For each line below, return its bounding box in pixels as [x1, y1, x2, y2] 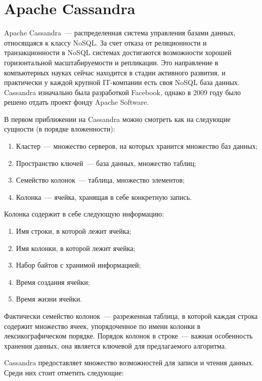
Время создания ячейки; [16, 276, 90, 287]
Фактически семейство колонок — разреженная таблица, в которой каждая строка [4, 311, 258, 321]
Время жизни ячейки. [16, 293, 82, 304]
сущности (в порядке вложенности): [4, 123, 115, 134]
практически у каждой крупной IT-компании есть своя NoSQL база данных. [4, 77, 240, 88]
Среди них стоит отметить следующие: [4, 367, 124, 377]
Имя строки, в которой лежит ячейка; [16, 226, 132, 236]
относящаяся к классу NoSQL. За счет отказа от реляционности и [4, 37, 207, 48]
